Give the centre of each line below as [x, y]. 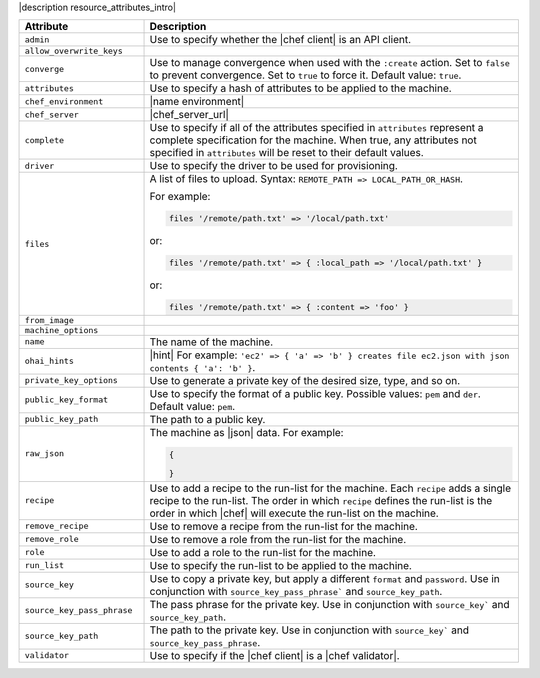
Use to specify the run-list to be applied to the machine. [280, 565]
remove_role [51, 539]
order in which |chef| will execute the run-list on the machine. [294, 513]
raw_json [44, 453]
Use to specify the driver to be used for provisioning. [274, 166]
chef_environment [64, 101]
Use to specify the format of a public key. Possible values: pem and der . [315, 393]
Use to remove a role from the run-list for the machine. [278, 539]
